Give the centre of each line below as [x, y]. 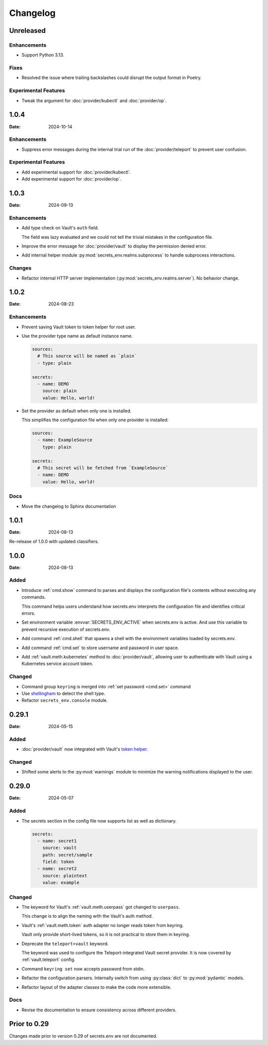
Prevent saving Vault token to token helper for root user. [79, 327]
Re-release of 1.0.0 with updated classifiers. [54, 541]
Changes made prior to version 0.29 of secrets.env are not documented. [83, 1036]
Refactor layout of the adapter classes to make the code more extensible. [97, 987]
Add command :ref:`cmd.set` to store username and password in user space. [100, 648]
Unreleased [28, 31]
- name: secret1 [57, 841]
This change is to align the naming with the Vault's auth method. [87, 916]
